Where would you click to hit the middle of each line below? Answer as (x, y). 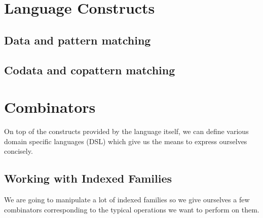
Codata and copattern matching (90, 70)
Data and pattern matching (78, 40)
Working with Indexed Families (88, 178)
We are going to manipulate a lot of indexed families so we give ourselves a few (127, 200)
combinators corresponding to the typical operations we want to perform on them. (132, 209)
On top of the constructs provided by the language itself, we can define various (126, 131)
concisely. (18, 151)
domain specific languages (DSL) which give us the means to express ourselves (126, 141)
